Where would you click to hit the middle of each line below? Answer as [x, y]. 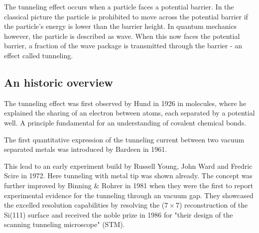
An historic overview [59, 82]
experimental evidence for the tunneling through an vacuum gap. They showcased [129, 195]
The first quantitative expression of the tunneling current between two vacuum [124, 139]
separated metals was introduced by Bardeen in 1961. [86, 149]
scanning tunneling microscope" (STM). [65, 224]
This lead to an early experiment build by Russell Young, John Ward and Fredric [128, 166]
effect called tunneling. [39, 55]
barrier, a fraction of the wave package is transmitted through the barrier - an [123, 46]
